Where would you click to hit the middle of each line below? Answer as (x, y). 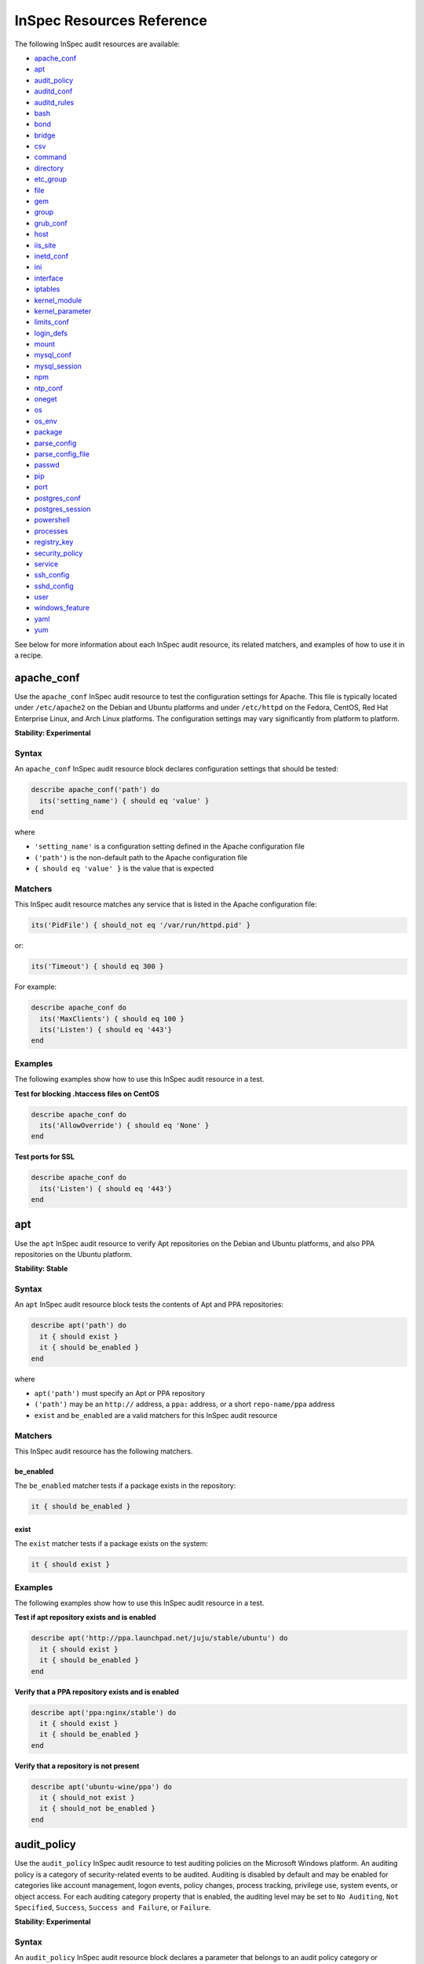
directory (49, 168)
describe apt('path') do (79, 1325)
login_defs (51, 333)
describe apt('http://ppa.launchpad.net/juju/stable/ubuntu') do (159, 1638)
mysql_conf (53, 355)
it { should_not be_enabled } (98, 1808)
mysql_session (58, 366)
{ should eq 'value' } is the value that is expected (124, 869)
